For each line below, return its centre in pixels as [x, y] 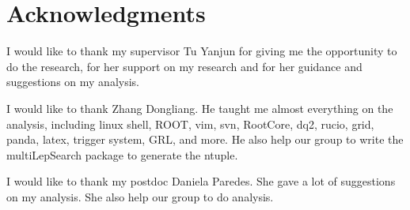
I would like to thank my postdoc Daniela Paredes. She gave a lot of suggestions [201, 181]
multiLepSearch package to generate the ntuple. [122, 154]
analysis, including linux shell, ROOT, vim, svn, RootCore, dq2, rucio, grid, [190, 124]
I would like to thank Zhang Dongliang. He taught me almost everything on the [200, 108]
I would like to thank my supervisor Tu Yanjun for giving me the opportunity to [202, 51]
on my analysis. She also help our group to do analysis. [140, 196]
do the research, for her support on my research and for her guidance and [184, 66]
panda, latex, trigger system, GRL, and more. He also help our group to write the [205, 139]
